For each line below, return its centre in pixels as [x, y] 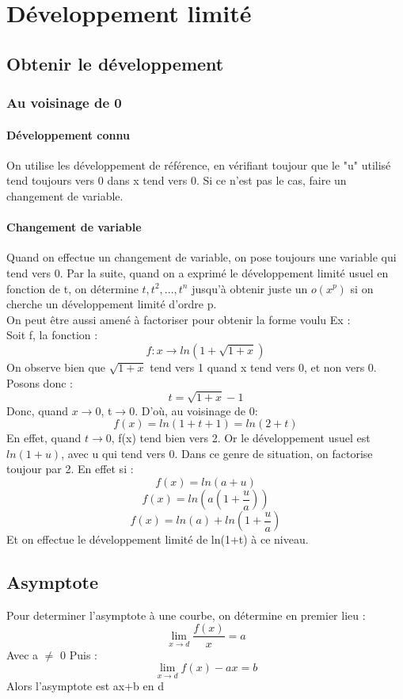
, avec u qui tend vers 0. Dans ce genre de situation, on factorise [217, 453]
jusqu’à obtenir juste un [250, 288]
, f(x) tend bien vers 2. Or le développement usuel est [241, 438]
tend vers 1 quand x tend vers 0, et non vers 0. [263, 367]
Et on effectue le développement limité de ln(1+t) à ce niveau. [158, 539]
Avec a [23, 654]
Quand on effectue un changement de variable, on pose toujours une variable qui [201, 257]
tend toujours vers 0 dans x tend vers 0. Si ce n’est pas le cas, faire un [177, 180]
